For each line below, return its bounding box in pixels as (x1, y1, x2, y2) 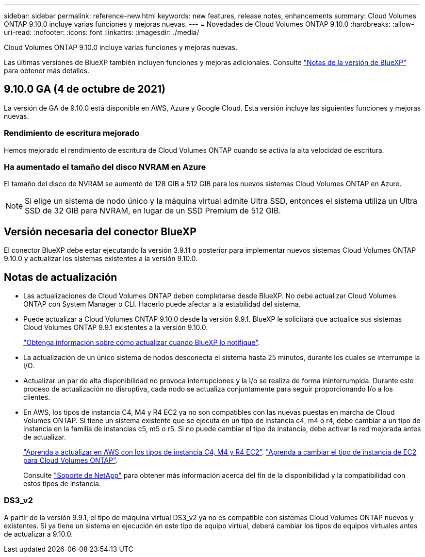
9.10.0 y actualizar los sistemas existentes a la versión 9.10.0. (4, 254, 198, 263)
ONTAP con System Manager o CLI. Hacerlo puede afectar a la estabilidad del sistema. (23, 300, 301, 309)
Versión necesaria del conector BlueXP (4, 225, 196, 238)
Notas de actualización (4, 271, 117, 283)
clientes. (23, 393, 50, 402)
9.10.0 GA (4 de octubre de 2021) (4, 83, 165, 96)
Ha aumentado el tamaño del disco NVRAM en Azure (4, 162, 206, 172)
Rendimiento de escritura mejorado (4, 128, 140, 138)
